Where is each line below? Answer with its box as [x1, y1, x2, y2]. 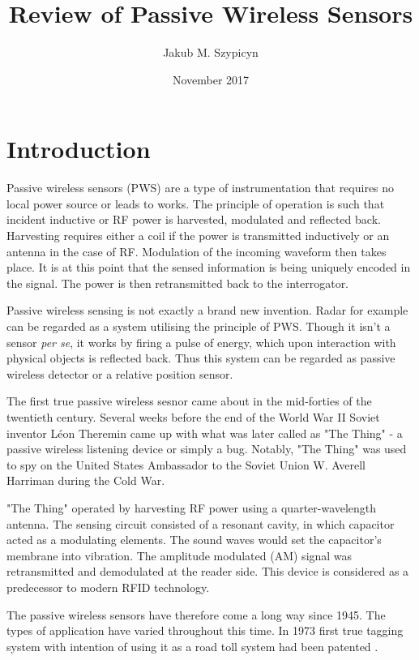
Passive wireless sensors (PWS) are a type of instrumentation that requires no [6, 179, 395, 196]
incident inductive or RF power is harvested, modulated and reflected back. [6, 211, 381, 228]
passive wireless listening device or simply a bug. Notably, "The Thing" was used [6, 440, 407, 457]
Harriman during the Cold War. [6, 472, 165, 489]
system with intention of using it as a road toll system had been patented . [6, 637, 378, 654]
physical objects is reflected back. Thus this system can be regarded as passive [6, 349, 395, 366]
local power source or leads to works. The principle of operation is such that [6, 195, 385, 212]
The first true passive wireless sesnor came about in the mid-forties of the [6, 392, 372, 409]
